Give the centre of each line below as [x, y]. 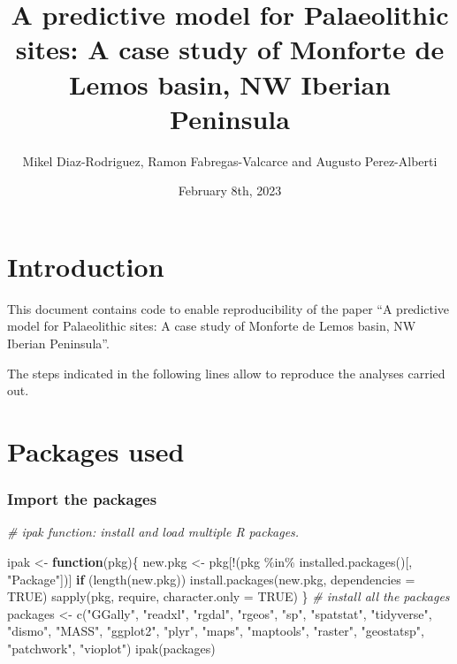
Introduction [86, 266]
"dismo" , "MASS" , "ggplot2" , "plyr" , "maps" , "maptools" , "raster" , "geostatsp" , [216, 631]
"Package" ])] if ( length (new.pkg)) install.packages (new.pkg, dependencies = [211, 579]
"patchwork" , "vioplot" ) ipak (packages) [111, 648]
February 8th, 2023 [230, 191]
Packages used [96, 450]
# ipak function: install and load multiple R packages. [153, 532]
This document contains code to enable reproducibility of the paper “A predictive [228, 308]
